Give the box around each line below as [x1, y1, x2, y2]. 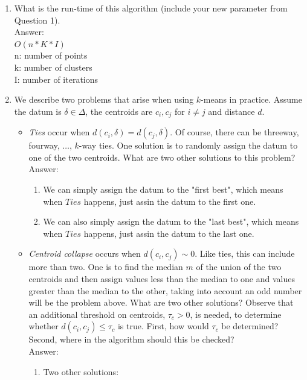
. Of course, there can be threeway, [170, 126, 299, 138]
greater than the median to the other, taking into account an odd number [28, 284, 302, 297]
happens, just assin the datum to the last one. [83, 227, 254, 239]
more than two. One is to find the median [28, 260, 183, 273]
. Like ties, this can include [195, 247, 295, 260]
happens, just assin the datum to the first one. [83, 195, 256, 207]
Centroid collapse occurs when [28, 247, 141, 260]
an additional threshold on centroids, [28, 308, 166, 320]
